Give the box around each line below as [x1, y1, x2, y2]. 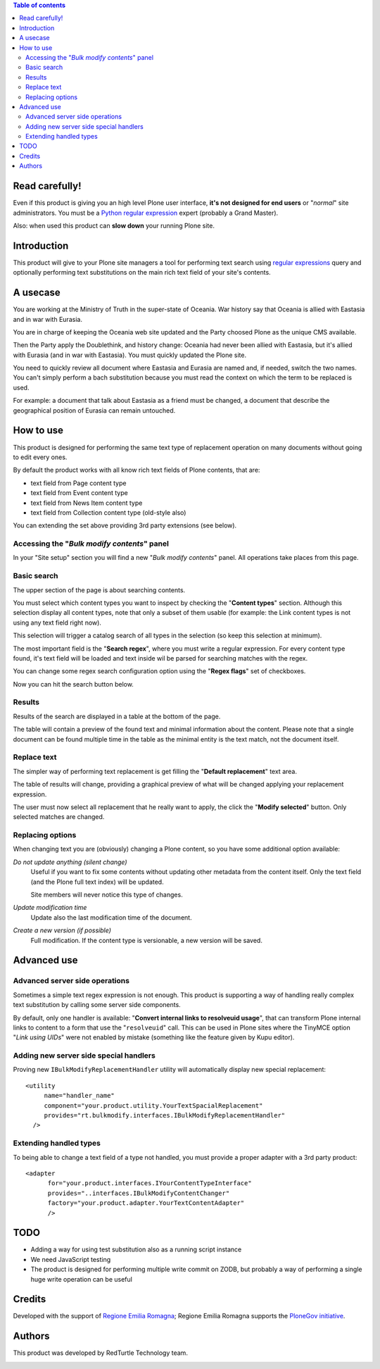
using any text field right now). [13, 618, 102, 627]
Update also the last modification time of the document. [30, 913, 193, 922]
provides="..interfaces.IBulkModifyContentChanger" [47, 1189, 230, 1197]
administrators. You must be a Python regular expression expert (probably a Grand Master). [13, 208, 279, 217]
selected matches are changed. [13, 813, 105, 821]
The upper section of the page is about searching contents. [13, 585, 186, 594]
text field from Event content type [30, 489, 128, 497]
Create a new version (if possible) [13, 926, 112, 934]
